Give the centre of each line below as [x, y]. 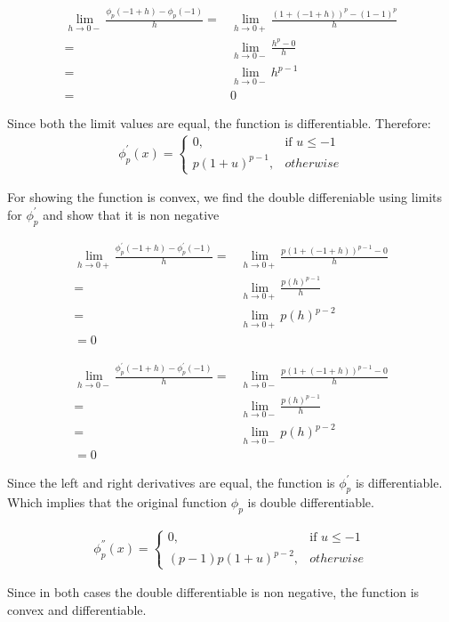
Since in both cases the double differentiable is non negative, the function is [213, 592]
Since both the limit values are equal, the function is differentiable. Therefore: [219, 122]
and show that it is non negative [131, 214]
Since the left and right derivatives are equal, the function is [171, 482]
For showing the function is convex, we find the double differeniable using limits [225, 197]
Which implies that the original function [117, 502]
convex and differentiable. [77, 609]
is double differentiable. [311, 502]
